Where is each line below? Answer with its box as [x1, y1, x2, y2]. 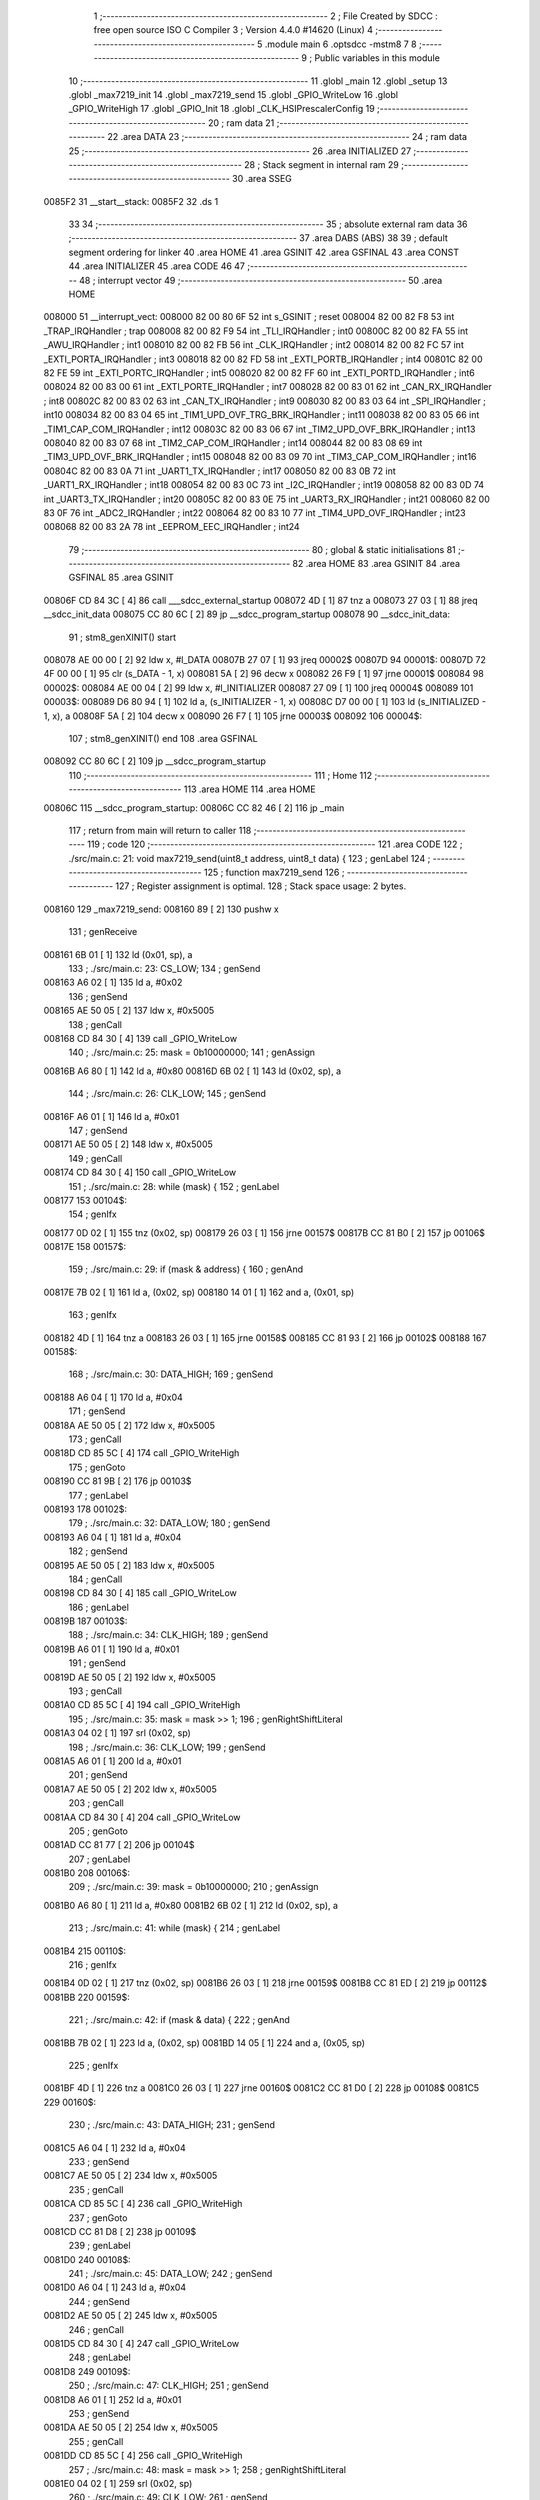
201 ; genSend [68, 1769, 129, 1781]
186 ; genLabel [68, 1601, 130, 1613]
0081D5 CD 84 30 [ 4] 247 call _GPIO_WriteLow [43, 2338, 240, 2350]
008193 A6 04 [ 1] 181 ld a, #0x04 [43, 1531, 182, 1543]
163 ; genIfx [68, 1309, 117, 1321]
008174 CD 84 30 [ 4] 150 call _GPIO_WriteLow [43, 1166, 237, 1179]
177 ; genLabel [68, 1489, 129, 1501]
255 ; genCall [68, 2435, 124, 2447]
